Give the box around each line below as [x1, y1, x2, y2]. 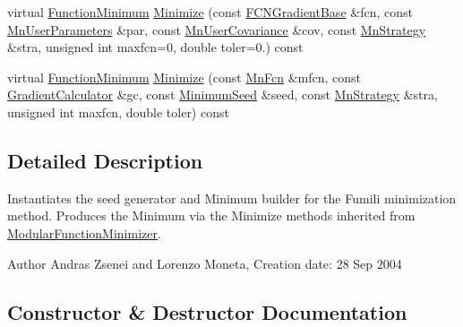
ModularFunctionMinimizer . [7, 223, 161, 242]
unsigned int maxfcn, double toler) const [7, 102, 229, 121]
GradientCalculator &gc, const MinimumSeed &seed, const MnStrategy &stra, [7, 85, 438, 104]
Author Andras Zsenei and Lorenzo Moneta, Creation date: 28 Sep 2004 [7, 254, 402, 272]
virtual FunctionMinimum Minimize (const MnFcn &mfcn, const [7, 67, 362, 86]
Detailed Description [7, 146, 203, 174]
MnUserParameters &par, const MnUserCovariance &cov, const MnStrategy [7, 20, 426, 39]
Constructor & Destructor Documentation [7, 297, 407, 325]
